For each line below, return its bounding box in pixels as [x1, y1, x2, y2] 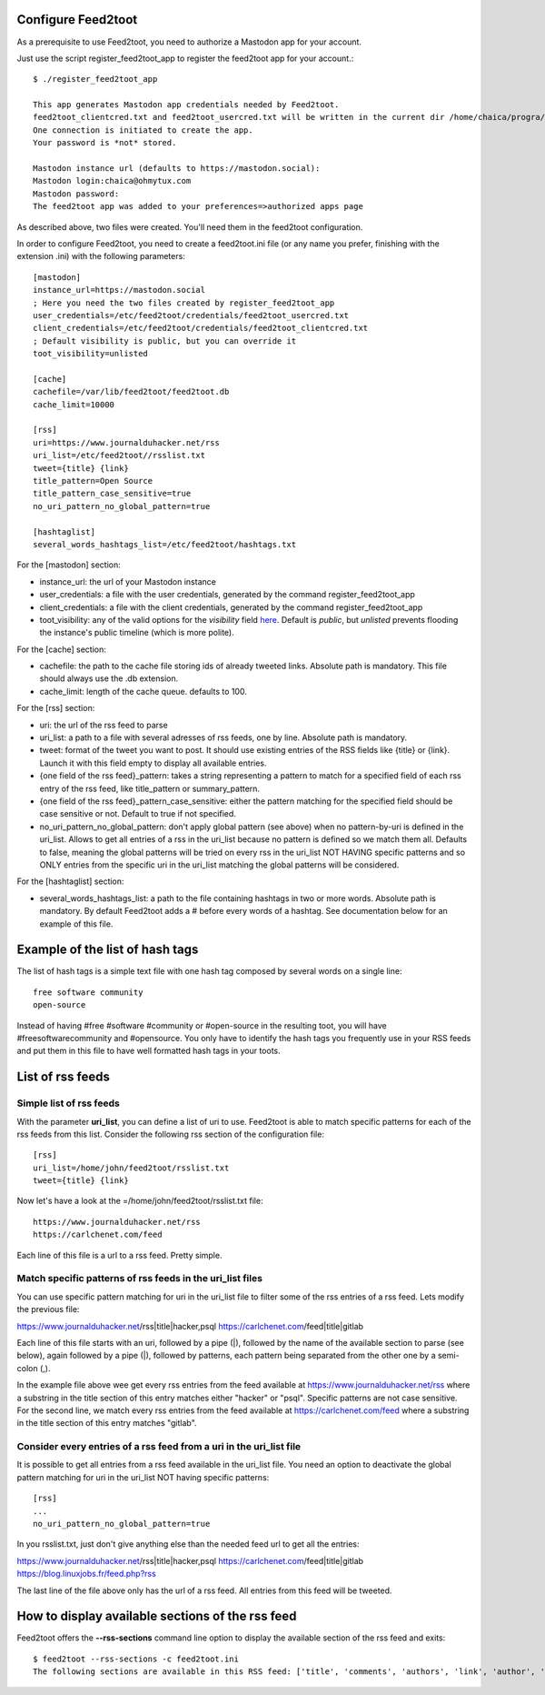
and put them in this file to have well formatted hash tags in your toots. [16, 1046, 281, 1057]
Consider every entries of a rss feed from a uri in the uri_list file [16, 1440, 302, 1453]
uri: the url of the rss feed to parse [39, 719, 168, 730]
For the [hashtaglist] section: [16, 876, 124, 887]
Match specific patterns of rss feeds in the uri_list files [16, 1272, 263, 1285]
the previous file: [16, 1304, 80, 1315]
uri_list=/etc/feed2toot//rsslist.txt [33, 450, 206, 461]
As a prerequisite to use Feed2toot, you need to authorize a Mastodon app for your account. [16, 36, 362, 47]
